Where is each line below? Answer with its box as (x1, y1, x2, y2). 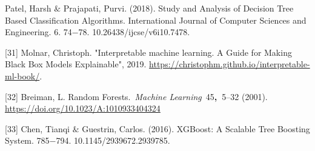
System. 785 (5, 134, 50, 147)
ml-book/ (5, 69, 40, 82)
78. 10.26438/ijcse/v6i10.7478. (78, 25, 190, 38)
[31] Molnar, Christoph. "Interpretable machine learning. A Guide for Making (5, 45, 292, 58)
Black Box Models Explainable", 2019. (5, 58, 147, 70)
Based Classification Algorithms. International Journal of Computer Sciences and (5, 13, 307, 26)
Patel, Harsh (5, 2, 51, 14)
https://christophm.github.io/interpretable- (149, 58, 310, 70)
